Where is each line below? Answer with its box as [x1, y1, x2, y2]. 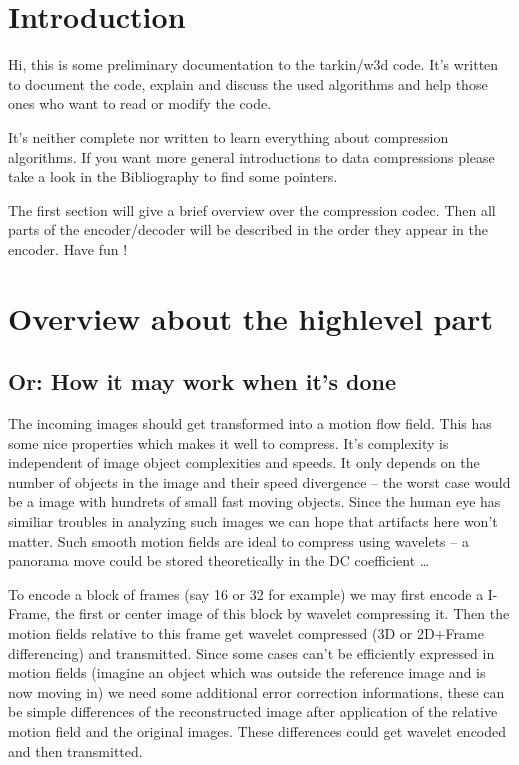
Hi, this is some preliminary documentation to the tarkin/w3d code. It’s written [8, 54, 499, 75]
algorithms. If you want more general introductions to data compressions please [8, 146, 495, 167]
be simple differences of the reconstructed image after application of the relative [8, 701, 498, 722]
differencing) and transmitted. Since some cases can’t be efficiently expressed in [8, 642, 495, 663]
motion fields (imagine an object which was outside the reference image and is [8, 662, 486, 683]
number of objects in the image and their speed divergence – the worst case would [8, 471, 511, 492]
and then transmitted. [8, 740, 143, 761]
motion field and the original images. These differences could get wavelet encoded [8, 720, 507, 741]
